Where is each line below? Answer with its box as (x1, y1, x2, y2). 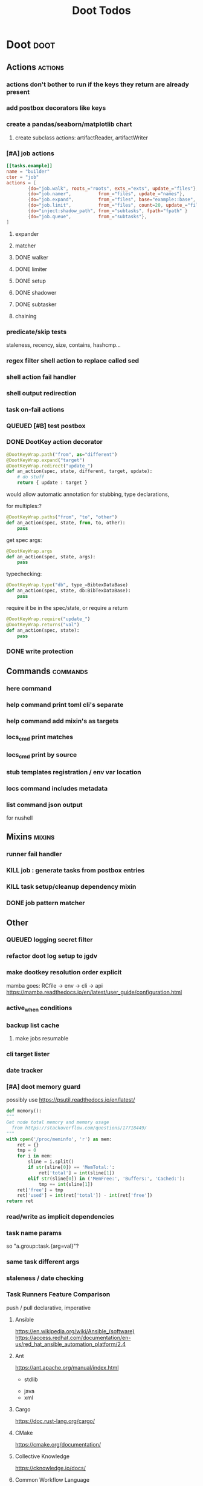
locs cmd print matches (6, 733, 74, 743)
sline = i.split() (28, 1159, 74, 1165)
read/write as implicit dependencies (6, 1213, 115, 1221)
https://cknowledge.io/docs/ (14, 1464, 86, 1471)
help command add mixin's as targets (6, 717, 119, 725)
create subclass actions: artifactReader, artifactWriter (14, 134, 148, 141)
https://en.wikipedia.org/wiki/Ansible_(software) (14, 1327, 135, 1334)
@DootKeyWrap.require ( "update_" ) (6, 616, 91, 622)
